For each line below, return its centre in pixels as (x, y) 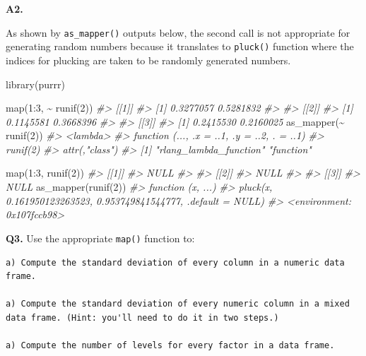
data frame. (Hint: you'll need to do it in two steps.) (142, 318)
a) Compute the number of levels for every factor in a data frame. (170, 346)
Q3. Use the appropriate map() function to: (100, 238)
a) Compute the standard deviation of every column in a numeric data (175, 262)
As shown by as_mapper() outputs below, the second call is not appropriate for (178, 32)
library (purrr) (35, 84)
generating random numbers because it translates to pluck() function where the (180, 46)
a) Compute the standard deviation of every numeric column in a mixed (178, 304)
